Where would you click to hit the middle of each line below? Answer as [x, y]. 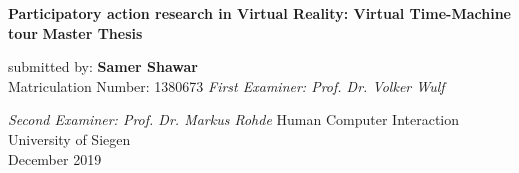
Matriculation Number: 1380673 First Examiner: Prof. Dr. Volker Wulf [226, 85]
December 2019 [55, 158]
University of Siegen [69, 138]
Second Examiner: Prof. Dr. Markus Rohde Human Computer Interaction [234, 119]
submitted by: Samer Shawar [103, 66]
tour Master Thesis [75, 32]
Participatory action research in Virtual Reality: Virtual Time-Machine [259, 13]
